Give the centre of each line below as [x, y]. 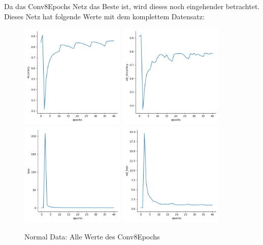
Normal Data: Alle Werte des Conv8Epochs [92, 237]
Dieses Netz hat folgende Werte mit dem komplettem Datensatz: [104, 16]
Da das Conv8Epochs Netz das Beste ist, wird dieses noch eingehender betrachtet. [132, 6]
